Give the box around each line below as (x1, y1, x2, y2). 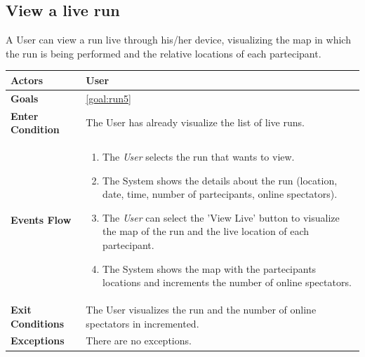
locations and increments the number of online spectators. (102, 275, 352, 290)
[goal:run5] (86, 90, 131, 105)
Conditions (11, 316, 65, 330)
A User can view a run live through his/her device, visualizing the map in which (6, 32, 351, 47)
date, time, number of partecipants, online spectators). (102, 187, 338, 201)
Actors (11, 72, 44, 87)
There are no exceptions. (86, 333, 192, 348)
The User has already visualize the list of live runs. (86, 115, 305, 130)
